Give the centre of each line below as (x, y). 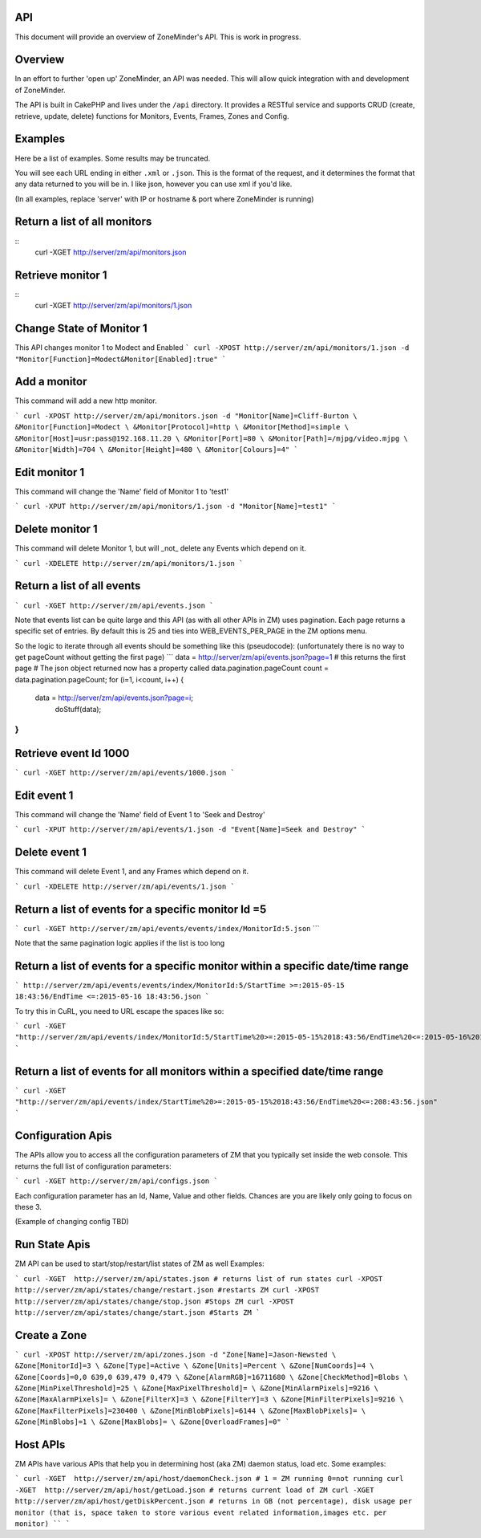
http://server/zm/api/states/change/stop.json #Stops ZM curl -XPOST (154, 1301)
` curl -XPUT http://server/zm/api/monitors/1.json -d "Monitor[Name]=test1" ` (176, 507)
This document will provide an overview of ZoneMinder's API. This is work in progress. (158, 37)
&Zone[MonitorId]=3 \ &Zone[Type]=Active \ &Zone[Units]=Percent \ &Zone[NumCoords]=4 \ (194, 1366)
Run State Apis (53, 1245)
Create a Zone (51, 1335)
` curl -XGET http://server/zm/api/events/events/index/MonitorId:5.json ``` (167, 928)
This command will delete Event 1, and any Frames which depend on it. (131, 872)
